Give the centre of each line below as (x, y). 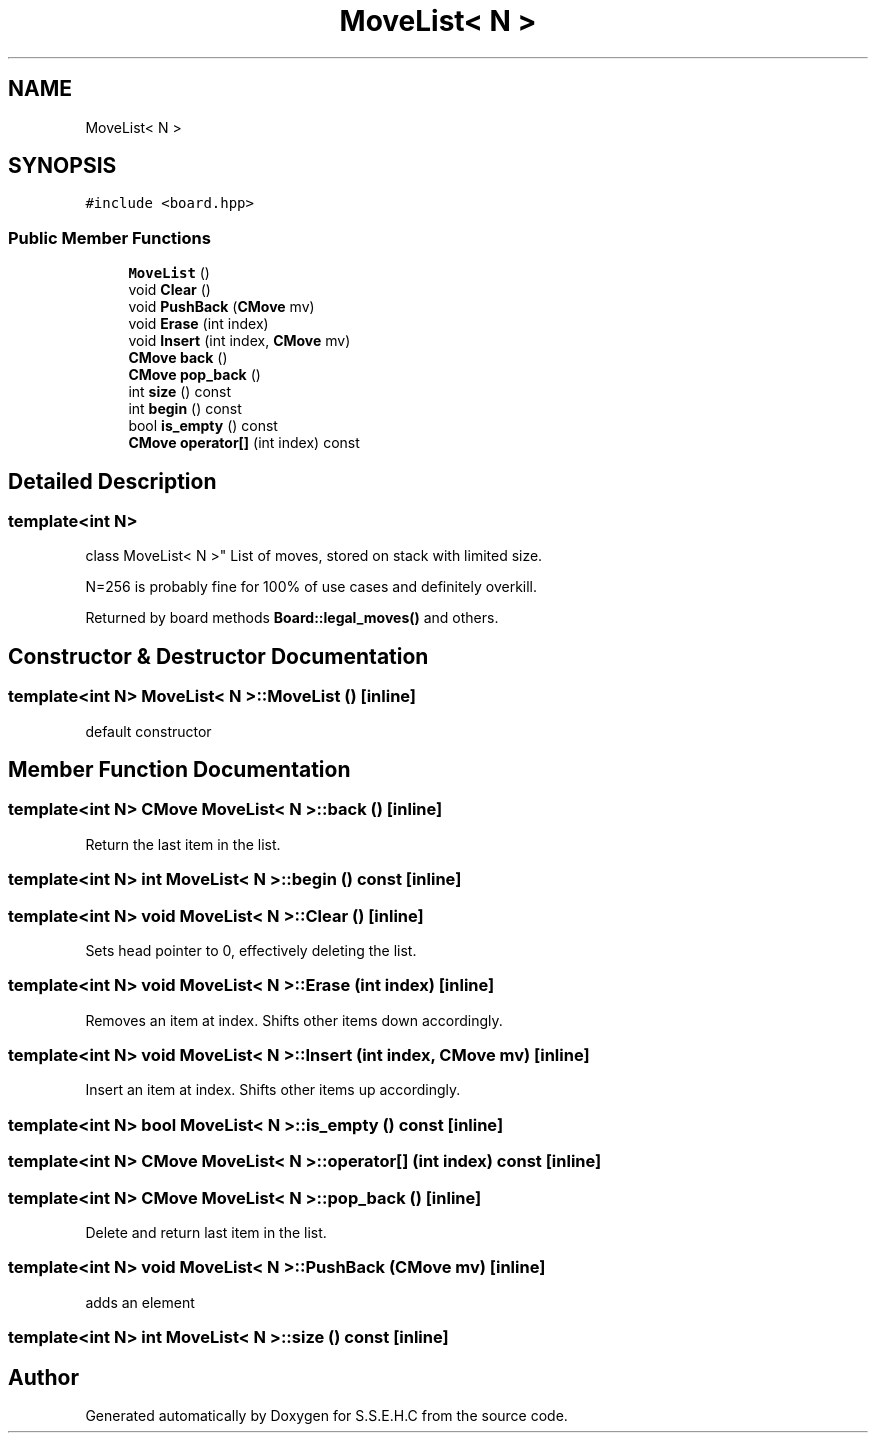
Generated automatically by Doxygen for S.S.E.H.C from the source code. (326, 1415)
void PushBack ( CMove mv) (221, 307)
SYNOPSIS (62, 166)
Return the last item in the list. (183, 844)
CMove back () (178, 358)
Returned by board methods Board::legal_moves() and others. (292, 618)
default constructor (148, 731)
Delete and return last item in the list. (206, 1232)
